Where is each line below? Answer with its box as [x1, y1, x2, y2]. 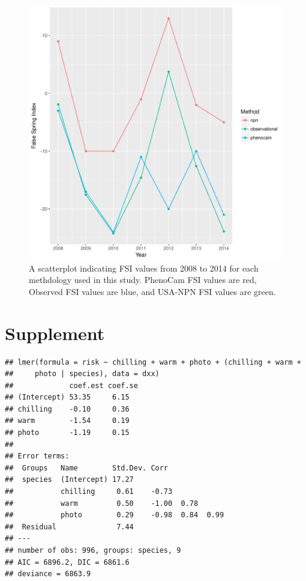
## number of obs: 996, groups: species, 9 [5, 546, 181, 555]
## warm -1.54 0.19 [5, 416, 130, 425]
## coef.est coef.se [5, 381, 138, 390]
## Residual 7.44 [5, 522, 134, 531]
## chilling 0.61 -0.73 [5, 487, 173, 496]
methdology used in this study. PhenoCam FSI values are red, [29, 273, 257, 286]
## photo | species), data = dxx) [5, 370, 160, 379]
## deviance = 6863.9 [5, 570, 91, 579]
